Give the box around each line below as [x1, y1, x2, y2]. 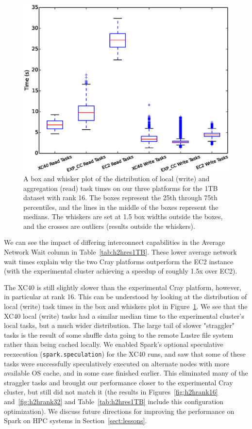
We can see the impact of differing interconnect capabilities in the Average [4, 237, 225, 247]
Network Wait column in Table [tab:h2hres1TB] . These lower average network [4, 247, 237, 257]
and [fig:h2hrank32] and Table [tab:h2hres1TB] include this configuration [4, 396, 224, 407]
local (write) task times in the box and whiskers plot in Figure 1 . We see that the [4, 301, 248, 311]
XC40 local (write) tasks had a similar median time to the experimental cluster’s [4, 310, 244, 321]
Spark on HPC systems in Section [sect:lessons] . [4, 415, 147, 426]
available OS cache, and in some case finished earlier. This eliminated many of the [4, 368, 248, 378]
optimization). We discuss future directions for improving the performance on [4, 406, 235, 416]
